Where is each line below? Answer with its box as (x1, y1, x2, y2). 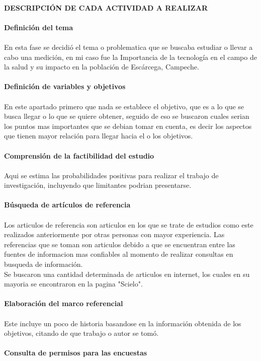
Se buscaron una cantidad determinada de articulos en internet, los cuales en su (4, 268, 250, 279)
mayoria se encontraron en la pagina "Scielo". (4, 278, 143, 289)
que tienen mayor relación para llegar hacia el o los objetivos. (4, 130, 193, 141)
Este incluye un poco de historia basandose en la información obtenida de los (4, 318, 241, 328)
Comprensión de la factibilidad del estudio (4, 150, 154, 161)
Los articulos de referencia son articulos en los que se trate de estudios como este (4, 219, 253, 230)
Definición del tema (4, 22, 73, 32)
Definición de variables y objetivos (4, 81, 126, 92)
